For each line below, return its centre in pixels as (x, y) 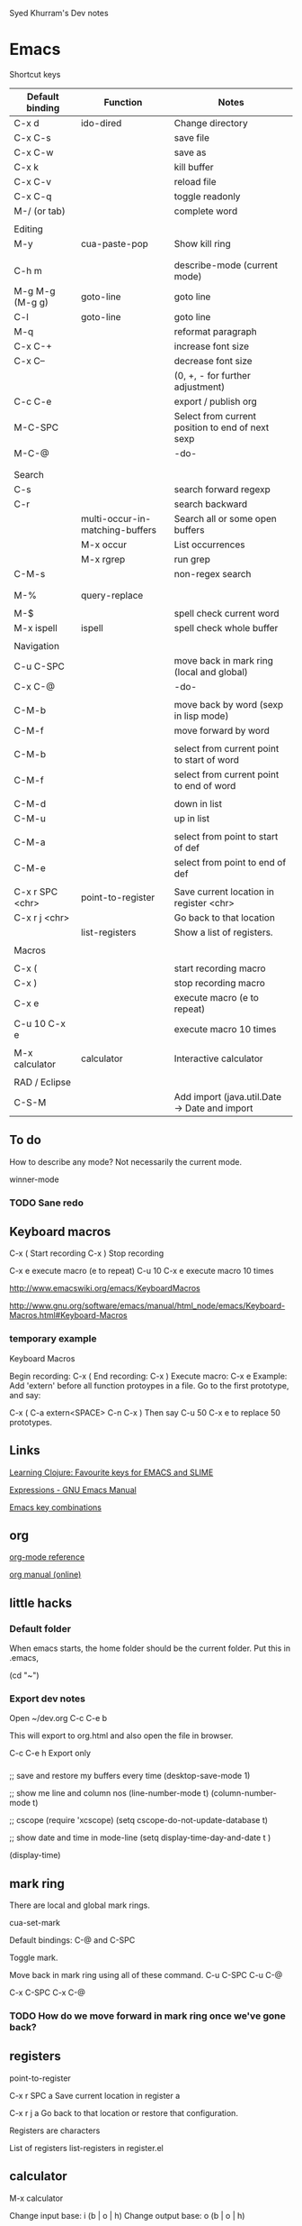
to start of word (207, 759)
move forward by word (222, 730)
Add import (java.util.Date (228, 1096)
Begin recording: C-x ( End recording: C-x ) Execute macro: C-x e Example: (148, 1376)
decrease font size (213, 361)
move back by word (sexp (229, 704)
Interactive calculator (218, 1058)
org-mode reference (47, 1557)
